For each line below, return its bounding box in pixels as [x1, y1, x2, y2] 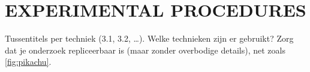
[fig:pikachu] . [5, 55, 52, 68]
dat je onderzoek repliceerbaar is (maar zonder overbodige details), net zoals [5, 43, 285, 56]
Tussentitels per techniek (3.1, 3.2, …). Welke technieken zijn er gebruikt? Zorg [5, 32, 294, 45]
